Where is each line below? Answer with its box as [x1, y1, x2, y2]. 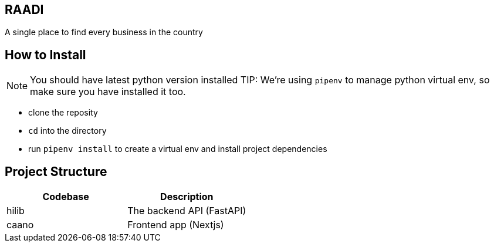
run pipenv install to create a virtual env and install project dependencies [28, 144, 327, 154]
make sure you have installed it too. [30, 86, 186, 98]
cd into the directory [28, 126, 107, 136]
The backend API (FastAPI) [127, 205, 246, 217]
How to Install [5, 47, 86, 62]
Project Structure [5, 164, 107, 179]
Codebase [42, 191, 89, 203]
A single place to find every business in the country [5, 27, 203, 38]
